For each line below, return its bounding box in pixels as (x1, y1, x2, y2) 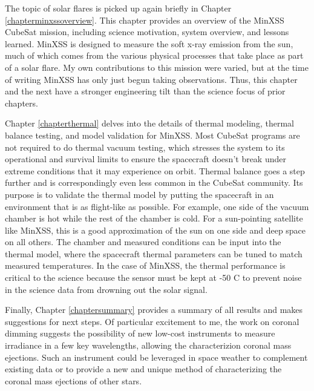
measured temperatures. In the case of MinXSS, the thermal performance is (5, 259, 286, 272)
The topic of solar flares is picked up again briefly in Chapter (5, 2, 232, 14)
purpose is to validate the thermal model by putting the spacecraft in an (5, 188, 274, 200)
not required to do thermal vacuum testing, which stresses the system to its (5, 140, 285, 153)
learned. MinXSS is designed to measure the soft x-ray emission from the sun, (5, 37, 293, 50)
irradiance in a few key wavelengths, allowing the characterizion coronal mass (5, 339, 292, 352)
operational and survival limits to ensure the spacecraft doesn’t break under (5, 153, 286, 165)
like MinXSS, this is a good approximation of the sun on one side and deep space (5, 223, 306, 236)
